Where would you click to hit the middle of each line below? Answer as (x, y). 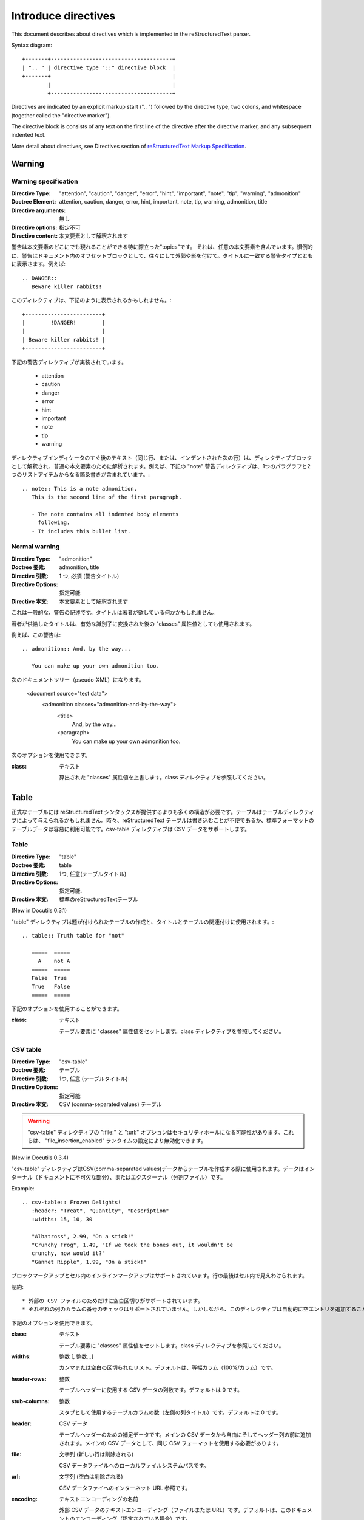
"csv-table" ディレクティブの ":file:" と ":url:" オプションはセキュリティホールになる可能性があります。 (155, 1132)
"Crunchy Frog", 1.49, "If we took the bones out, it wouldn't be (132, 1245)
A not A (54, 961)
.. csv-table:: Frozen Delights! (72, 1203)
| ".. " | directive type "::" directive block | (99, 67)
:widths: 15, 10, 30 (62, 1219)
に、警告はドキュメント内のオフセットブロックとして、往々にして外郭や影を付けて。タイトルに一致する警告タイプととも (162, 255)
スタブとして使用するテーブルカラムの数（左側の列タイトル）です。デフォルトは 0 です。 (170, 1412)
